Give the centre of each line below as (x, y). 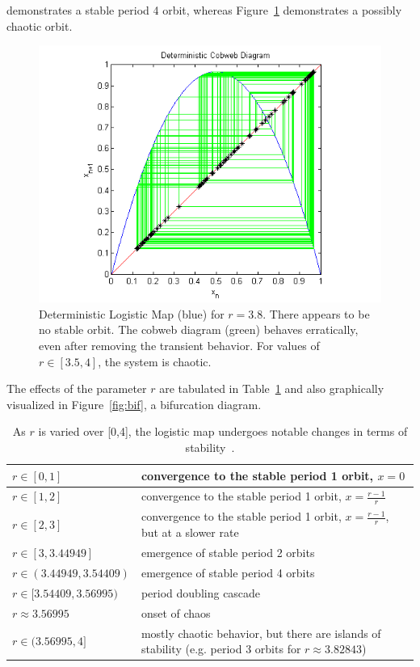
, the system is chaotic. (155, 361)
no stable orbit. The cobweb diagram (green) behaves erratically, (199, 329)
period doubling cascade (201, 592)
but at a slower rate (190, 532)
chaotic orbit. (40, 25)
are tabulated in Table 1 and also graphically (272, 388)
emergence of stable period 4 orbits (228, 572)
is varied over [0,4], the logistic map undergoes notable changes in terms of (223, 431)
